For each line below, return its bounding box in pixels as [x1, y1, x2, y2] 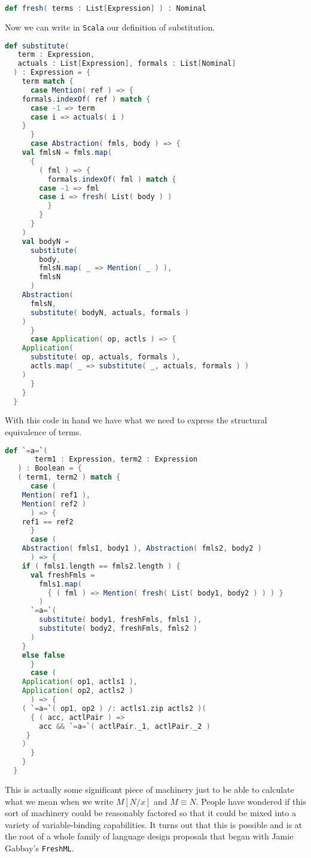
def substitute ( [5, 41, 69, 50]
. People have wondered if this [196, 795, 306, 807]
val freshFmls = [30, 570, 95, 579]
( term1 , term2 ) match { [17, 473, 121, 482]
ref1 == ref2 [22, 517, 74, 526]
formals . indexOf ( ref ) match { [22, 94, 151, 103]
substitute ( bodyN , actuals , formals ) [30, 308, 189, 317]
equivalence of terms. [5, 426, 82, 438]
